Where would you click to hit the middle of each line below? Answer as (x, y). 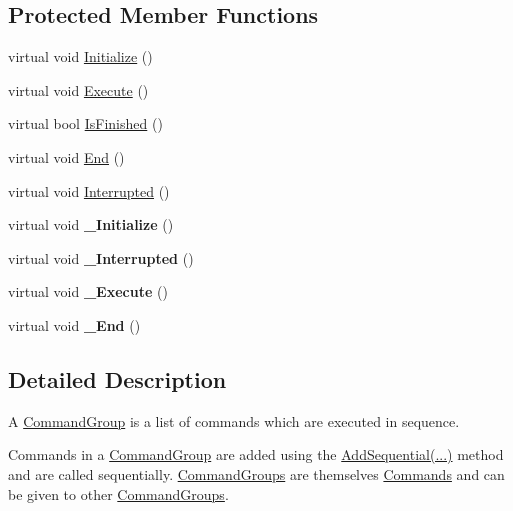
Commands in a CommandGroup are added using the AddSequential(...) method (256, 454)
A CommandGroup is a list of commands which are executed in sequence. (234, 420)
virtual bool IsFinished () (85, 123)
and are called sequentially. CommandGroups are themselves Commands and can (256, 473)
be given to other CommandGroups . (118, 493)
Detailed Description (117, 378)
